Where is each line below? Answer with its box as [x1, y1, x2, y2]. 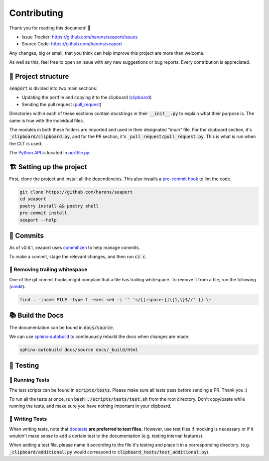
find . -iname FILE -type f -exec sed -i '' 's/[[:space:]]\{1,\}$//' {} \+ [19, 297, 212, 302]
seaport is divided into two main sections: [9, 85, 98, 92]
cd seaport [19, 196, 46, 202]
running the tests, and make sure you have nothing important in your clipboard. [9, 403, 172, 409]
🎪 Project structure [9, 72, 69, 81]
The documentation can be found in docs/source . [9, 324, 114, 331]
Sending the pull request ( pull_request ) [21, 101, 102, 107]
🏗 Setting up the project [9, 162, 87, 171]
